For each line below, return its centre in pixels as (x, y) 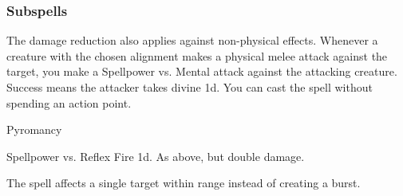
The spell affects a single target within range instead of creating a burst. (184, 183)
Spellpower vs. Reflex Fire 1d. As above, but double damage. (156, 156)
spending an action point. (69, 102)
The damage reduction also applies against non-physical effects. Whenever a (192, 40)
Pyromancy (34, 129)
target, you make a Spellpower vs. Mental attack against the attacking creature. (202, 71)
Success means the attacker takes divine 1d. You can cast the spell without (190, 87)
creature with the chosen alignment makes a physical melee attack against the (197, 55)
